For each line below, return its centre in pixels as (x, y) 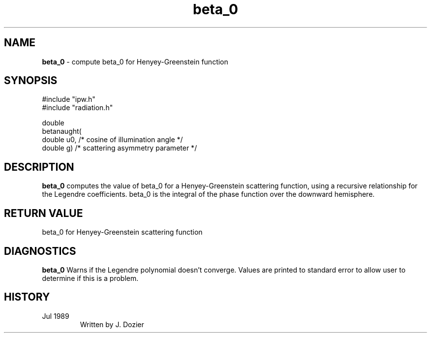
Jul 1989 (56, 316)
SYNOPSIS (31, 81)
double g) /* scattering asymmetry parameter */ (120, 148)
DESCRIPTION (39, 167)
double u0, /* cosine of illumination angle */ (112, 140)
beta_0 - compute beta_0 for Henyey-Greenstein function (135, 61)
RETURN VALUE (44, 213)
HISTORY (27, 297)
